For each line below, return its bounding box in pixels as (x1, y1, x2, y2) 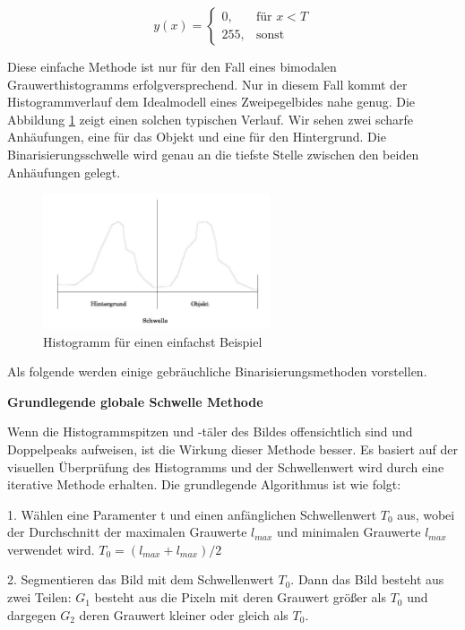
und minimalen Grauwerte (277, 522, 421, 541)
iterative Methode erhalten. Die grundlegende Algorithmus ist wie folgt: (7, 475, 401, 494)
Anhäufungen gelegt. (7, 162, 121, 181)
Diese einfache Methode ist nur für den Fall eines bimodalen (7, 57, 337, 75)
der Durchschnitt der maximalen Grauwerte (7, 522, 247, 541)
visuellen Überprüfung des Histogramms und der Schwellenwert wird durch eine (7, 457, 444, 476)
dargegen (7, 605, 56, 624)
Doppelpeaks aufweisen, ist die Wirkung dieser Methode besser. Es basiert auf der (7, 439, 458, 458)
